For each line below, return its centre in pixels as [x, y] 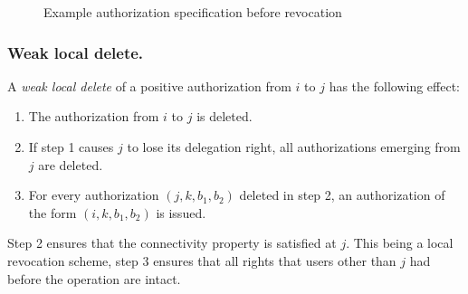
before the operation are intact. [94, 278]
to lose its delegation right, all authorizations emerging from [294, 147]
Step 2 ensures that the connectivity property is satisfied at [172, 243]
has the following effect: [394, 85]
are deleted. [71, 164]
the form [53, 212]
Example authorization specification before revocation [193, 12]
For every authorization [94, 195]
